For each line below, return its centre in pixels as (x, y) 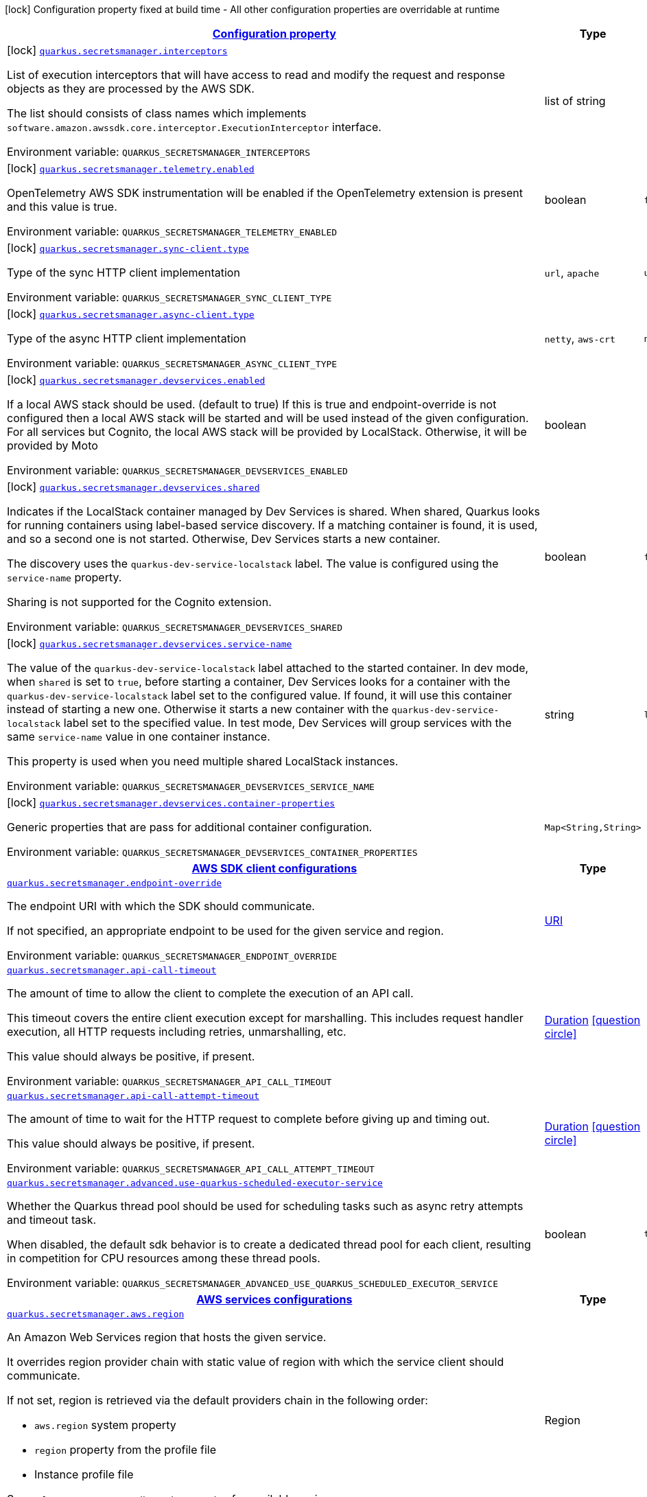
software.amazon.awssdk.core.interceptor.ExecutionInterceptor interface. (194, 127)
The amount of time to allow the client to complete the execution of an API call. (210, 993)
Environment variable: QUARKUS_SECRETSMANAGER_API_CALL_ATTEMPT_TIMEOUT (191, 1168)
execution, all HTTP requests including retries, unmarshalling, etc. (177, 1032)
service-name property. (64, 577)
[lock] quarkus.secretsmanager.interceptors (117, 50)
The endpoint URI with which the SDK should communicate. (161, 906)
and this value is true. (62, 207)
